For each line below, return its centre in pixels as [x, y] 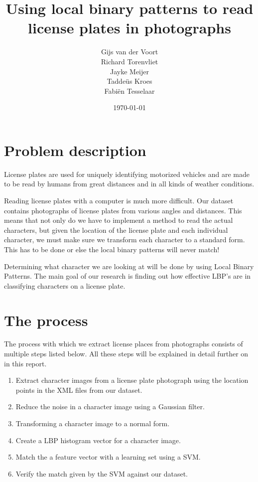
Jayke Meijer [129, 71]
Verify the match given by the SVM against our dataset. [102, 473]
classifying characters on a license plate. [65, 285]
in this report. [25, 363]
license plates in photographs [129, 28]
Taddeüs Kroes [129, 81]
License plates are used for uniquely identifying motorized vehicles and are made [127, 174]
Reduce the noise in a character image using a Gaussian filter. [110, 406]
